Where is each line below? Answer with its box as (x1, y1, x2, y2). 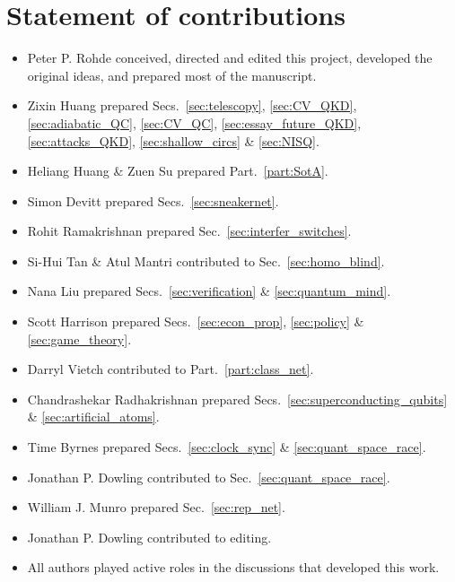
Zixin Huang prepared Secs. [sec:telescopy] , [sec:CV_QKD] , (27, 96, 357, 115)
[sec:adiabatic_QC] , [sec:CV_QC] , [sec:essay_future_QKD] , (27, 113, 362, 132)
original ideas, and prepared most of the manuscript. (27, 65, 317, 84)
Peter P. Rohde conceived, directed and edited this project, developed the (27, 48, 433, 67)
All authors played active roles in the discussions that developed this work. (27, 558, 440, 577)
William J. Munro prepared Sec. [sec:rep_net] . (27, 498, 285, 517)
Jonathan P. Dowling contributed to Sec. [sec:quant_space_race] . (27, 467, 390, 486)
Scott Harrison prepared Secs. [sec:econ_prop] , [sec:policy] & (27, 312, 364, 331)
